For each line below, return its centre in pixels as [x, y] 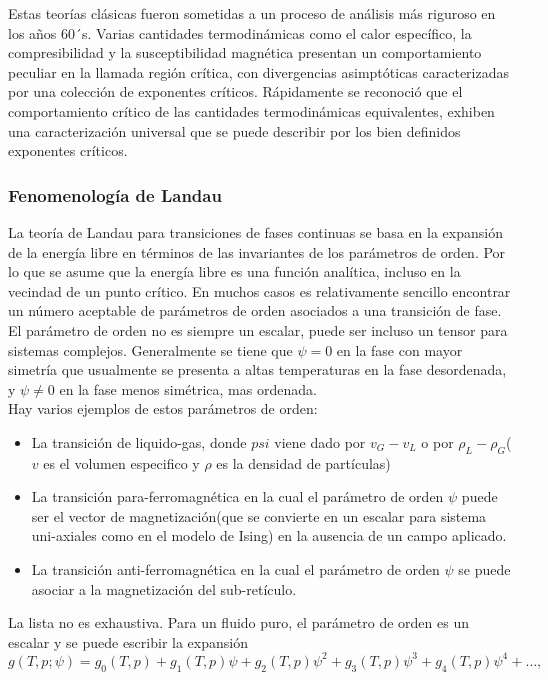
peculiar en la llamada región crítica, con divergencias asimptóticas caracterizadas [259, 71]
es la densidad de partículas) [303, 462]
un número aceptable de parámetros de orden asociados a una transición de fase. [255, 310]
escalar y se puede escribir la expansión [128, 641]
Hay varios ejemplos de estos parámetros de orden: [163, 408]
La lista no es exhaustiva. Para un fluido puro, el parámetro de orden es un [238, 622]
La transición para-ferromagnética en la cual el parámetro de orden [237, 496]
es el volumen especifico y [121, 462]
